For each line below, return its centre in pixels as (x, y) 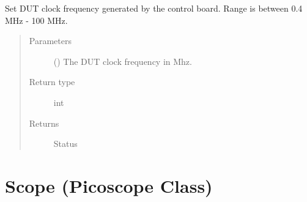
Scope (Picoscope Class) (109, 185)
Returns (44, 123)
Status (65, 144)
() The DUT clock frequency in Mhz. (123, 61)
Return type (52, 82)
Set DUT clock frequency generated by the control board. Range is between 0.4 (154, 8)
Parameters (50, 41)
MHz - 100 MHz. (36, 20)
